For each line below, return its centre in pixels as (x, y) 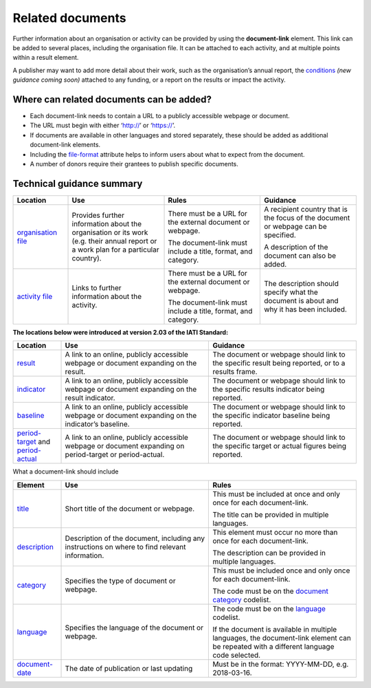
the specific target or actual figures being (280, 446)
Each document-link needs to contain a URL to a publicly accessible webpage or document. (160, 116)
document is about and (302, 300)
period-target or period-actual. (115, 455)
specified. (280, 235)
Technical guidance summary (78, 183)
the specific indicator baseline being (271, 416)
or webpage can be (295, 226)
